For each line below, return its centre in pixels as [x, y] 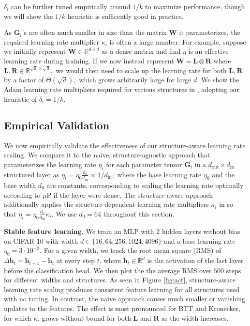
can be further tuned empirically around [71, 6]
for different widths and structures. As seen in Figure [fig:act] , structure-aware [120, 280]
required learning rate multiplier [52, 41]
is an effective [208, 51]
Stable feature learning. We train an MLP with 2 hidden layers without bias [122, 231]
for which [18, 318]
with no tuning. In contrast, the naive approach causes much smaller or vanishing [125, 299]
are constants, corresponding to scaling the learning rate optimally [145, 185]
